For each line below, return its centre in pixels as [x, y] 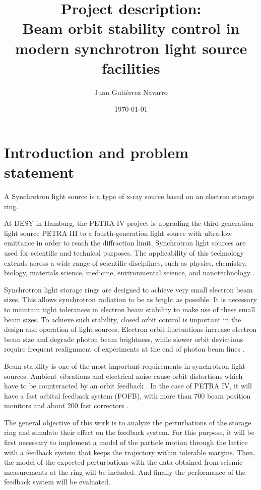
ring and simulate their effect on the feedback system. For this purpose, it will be [129, 432]
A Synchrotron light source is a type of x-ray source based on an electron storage [129, 196]
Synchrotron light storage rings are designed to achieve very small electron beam [128, 289]
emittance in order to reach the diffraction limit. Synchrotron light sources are [125, 243]
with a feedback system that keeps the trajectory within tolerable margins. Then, [129, 452]
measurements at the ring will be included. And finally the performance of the [125, 472]
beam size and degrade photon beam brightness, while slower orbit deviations [124, 339]
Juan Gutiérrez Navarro [131, 92]
